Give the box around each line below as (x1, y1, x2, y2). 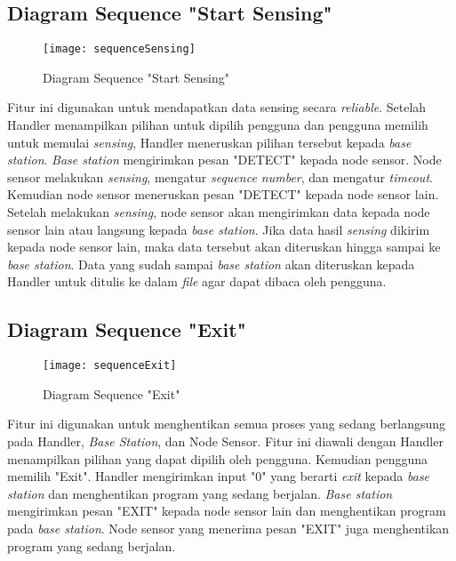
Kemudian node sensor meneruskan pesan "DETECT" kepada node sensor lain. (7, 185, 439, 204)
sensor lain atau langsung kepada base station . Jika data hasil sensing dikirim (7, 220, 430, 238)
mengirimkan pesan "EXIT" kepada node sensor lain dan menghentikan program (7, 501, 446, 520)
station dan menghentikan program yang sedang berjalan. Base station (7, 484, 393, 502)
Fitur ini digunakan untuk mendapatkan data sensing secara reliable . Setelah (7, 98, 427, 116)
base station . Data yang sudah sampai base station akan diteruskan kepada (7, 254, 415, 273)
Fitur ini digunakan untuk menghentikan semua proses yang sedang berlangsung (7, 414, 446, 433)
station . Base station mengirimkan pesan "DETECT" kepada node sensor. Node (7, 150, 442, 169)
